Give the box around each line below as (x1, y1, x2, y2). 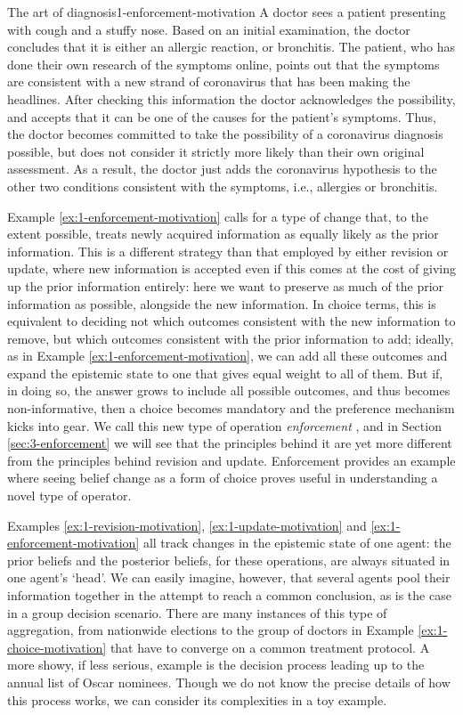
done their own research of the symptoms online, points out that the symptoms (7, 54, 440, 73)
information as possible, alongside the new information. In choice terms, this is (7, 294, 436, 313)
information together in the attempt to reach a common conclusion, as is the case (7, 586, 451, 604)
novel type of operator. (7, 486, 132, 505)
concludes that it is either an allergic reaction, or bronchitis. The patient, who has (7, 37, 455, 56)
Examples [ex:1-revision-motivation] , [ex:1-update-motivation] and (7, 516, 367, 534)
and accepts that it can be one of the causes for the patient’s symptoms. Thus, (7, 107, 436, 126)
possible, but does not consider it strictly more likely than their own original (7, 142, 425, 160)
